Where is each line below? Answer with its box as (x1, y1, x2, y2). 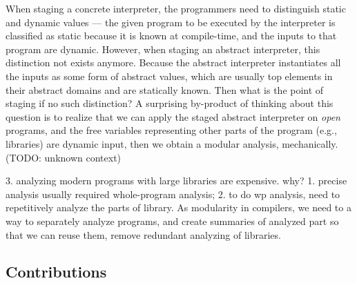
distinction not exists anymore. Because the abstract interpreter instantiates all (6, 55, 341, 70)
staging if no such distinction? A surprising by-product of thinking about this (6, 96, 334, 110)
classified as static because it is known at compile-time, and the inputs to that (6, 28, 337, 43)
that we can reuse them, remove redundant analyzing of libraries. (6, 227, 281, 242)
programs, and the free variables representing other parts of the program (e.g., (6, 123, 337, 137)
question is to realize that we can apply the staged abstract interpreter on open (6, 109, 340, 124)
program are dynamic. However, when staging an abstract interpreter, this (6, 41, 320, 56)
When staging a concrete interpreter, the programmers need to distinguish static (6, 1, 346, 15)
